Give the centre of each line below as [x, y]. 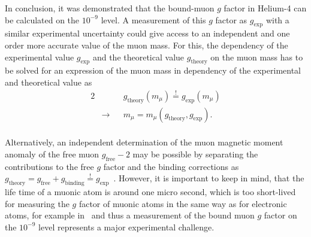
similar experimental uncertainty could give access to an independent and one [147, 33]
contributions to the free [49, 166]
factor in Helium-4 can [265, 8]
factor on [280, 215]
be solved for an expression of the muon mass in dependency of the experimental [153, 70]
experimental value [40, 57]
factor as [231, 19]
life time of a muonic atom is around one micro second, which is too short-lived [150, 192]
